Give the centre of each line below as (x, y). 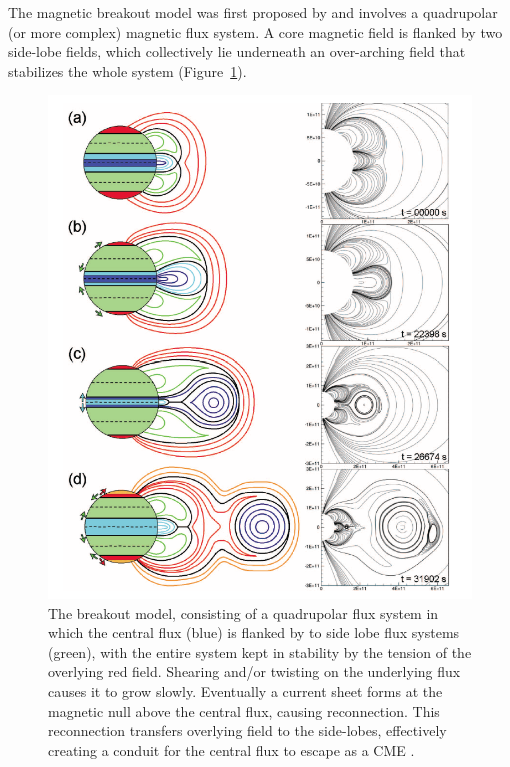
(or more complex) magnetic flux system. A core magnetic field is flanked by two (255, 31)
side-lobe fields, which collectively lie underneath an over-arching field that (237, 51)
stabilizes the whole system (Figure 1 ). (127, 70)
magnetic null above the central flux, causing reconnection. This (244, 710)
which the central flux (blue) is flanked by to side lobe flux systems (254, 632)
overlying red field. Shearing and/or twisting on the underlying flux (254, 671)
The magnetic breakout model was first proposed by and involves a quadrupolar (253, 12)
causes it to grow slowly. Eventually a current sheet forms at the (245, 691)
